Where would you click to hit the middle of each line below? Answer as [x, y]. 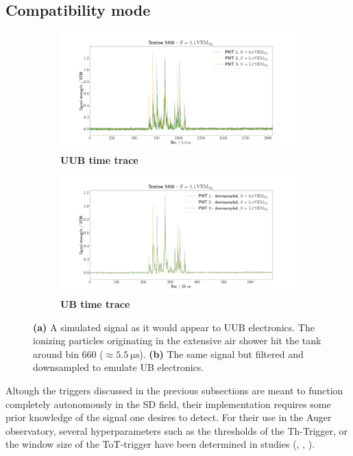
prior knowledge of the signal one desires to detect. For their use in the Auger [169, 417]
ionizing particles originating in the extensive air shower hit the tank [177, 340]
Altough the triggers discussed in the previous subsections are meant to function [174, 390]
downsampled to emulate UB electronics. [119, 367]
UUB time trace [99, 159]
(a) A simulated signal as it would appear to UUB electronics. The [174, 327]
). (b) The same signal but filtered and [221, 353]
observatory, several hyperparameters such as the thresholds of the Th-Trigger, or [177, 430]
